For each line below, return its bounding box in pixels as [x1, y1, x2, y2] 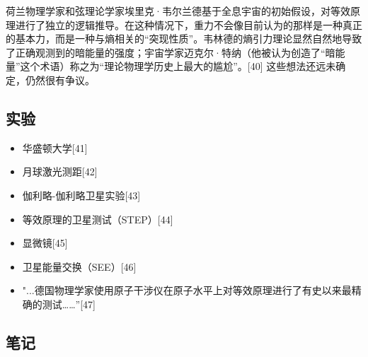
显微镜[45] [22, 235, 68, 250]
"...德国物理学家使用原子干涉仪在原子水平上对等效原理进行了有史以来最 [22, 283, 352, 298]
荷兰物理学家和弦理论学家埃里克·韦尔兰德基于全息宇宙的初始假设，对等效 [6, 4, 350, 18]
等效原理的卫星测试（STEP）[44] [22, 211, 173, 226]
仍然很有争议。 [25, 72, 95, 87]
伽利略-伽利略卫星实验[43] [22, 187, 141, 202]
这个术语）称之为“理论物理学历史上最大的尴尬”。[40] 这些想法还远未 [20, 59, 336, 74]
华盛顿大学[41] [22, 140, 88, 155]
